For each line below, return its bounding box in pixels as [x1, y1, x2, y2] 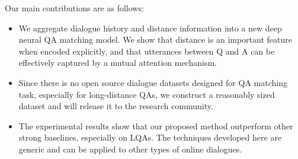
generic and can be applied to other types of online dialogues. [18, 142, 242, 155]
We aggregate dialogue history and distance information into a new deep [18, 21, 282, 34]
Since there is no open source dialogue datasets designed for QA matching [18, 76, 287, 88]
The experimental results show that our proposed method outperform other [18, 119, 293, 132]
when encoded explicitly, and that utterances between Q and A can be [18, 44, 275, 57]
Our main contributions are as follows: [5, 2, 144, 14]
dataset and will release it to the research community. [18, 100, 213, 112]
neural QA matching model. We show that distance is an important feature [18, 33, 292, 46]
